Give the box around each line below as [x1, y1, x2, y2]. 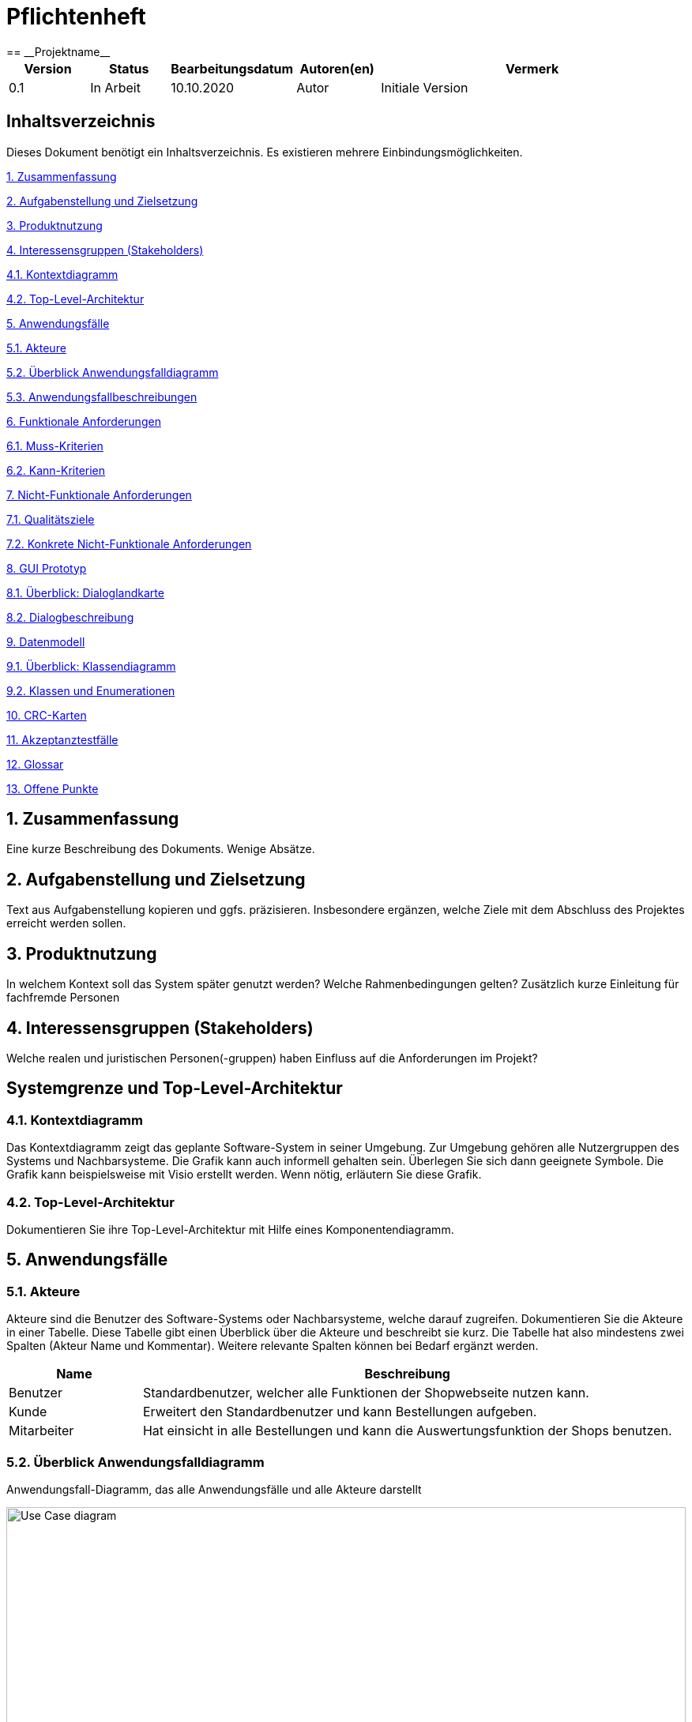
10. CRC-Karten [6, 708, 87, 722]
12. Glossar [6, 757, 64, 771]
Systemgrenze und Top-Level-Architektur [6, 1078, 343, 1099]
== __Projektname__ [6, 44, 111, 58]
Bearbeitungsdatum [171, 60, 294, 77]
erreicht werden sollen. [6, 916, 126, 931]
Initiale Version [381, 79, 468, 96]
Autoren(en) [299, 60, 374, 77]
